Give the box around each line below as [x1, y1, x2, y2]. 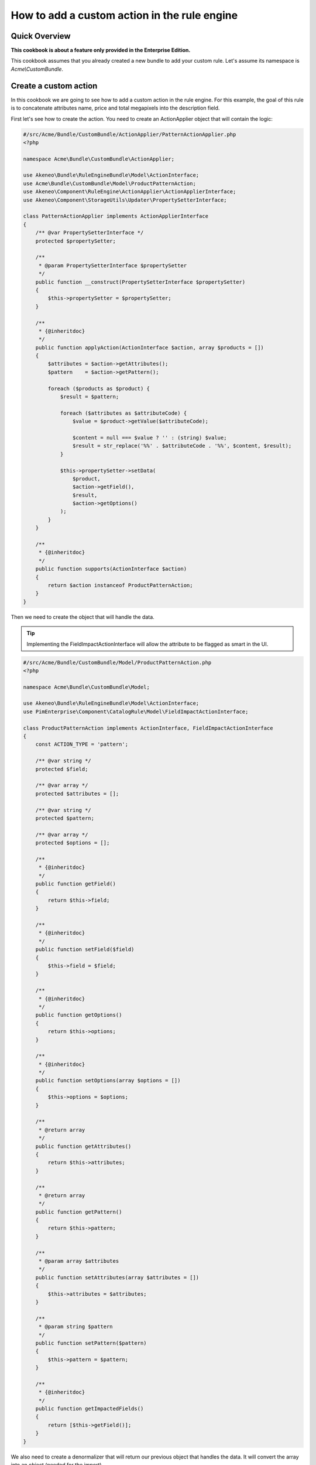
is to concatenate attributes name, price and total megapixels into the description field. [11, 104, 220, 111]
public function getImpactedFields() [35, 1405, 144, 1412]
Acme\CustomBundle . [11, 65, 64, 73]
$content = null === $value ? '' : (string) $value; [72, 434, 227, 441]
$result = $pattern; [60, 393, 119, 400]
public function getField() [35, 881, 116, 887]
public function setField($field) [35, 946, 135, 953]
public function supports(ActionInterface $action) [35, 565, 187, 573]
